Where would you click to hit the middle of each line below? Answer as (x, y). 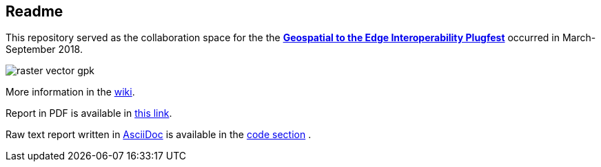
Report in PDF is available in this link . (89, 113)
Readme (34, 11)
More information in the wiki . (70, 92)
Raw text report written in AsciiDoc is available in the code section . (159, 135)
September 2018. (44, 49)
